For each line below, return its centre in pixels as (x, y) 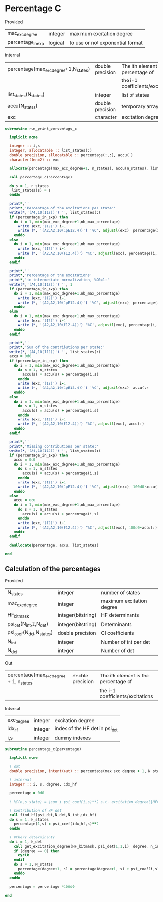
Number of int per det (126, 642)
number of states (121, 593)
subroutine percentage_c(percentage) (43, 749)
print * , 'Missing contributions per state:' (54, 446)
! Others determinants (32, 837)
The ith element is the (124, 676)
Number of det (118, 651)
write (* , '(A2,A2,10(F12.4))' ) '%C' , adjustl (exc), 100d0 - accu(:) (88, 527)
